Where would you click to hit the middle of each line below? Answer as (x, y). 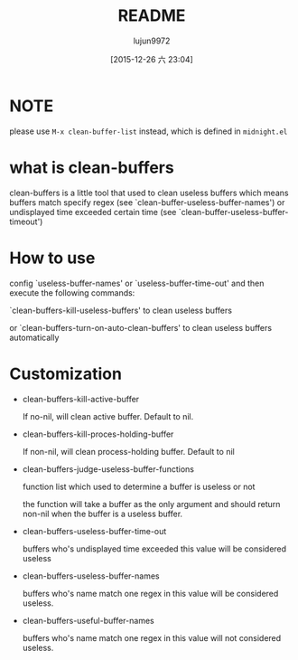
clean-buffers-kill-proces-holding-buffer (98, 434)
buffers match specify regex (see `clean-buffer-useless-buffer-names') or (147, 202)
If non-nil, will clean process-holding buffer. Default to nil (128, 451)
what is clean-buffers (92, 167)
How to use (52, 258)
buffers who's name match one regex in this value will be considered (150, 593)
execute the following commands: (72, 292)
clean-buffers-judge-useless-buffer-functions (108, 469)
